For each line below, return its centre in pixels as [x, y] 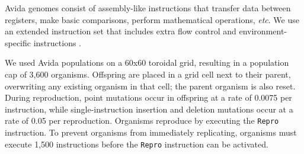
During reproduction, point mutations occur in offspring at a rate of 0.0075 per [148, 97]
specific [18, 42]
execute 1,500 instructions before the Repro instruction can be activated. [137, 144]
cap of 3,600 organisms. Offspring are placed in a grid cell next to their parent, [148, 74]
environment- [263, 31]
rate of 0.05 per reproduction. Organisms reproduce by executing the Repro [142, 121]
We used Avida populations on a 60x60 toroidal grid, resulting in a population [147, 62]
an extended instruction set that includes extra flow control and [121, 31]
